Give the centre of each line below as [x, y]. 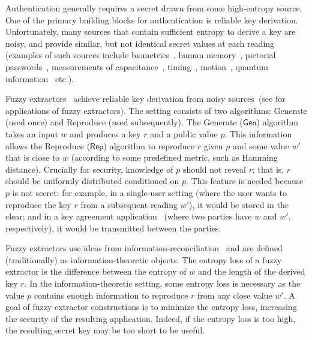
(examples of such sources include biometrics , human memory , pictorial [141, 55]
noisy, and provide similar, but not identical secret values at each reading [140, 43]
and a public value [184, 133]
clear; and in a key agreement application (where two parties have [129, 216]
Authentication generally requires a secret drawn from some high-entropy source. [154, 8]
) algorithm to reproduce [149, 145]
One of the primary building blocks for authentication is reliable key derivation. [152, 19]
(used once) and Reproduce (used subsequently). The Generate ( [124, 122]
